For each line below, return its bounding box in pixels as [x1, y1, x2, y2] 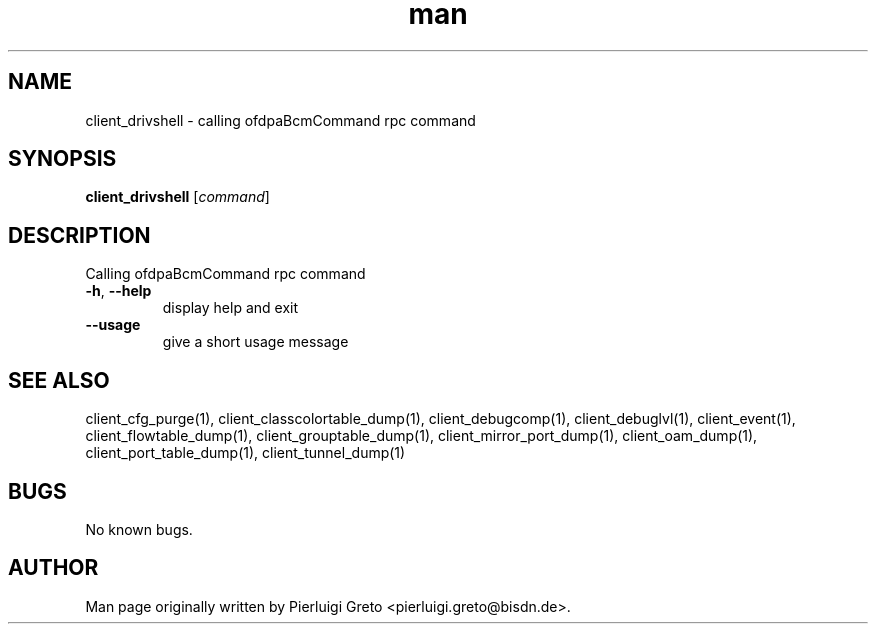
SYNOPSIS [8, 146, 117, 172]
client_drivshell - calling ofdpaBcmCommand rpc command [85, 111, 476, 129]
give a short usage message [162, 333, 349, 351]
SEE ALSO [8, 367, 110, 393]
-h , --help [85, 282, 152, 300]
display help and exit [162, 299, 299, 317]
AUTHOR [8, 555, 99, 581]
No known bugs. [85, 520, 193, 538]
